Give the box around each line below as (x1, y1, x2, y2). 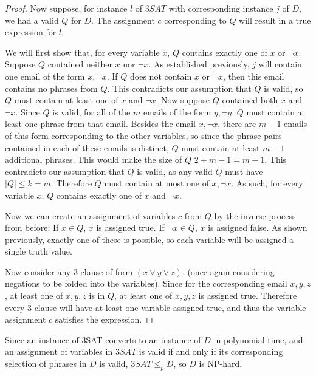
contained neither (47, 58, 112, 70)
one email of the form (5, 69, 85, 82)
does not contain (130, 69, 192, 82)
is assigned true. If (96, 221, 165, 234)
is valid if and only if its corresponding (139, 345, 283, 358)
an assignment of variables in (5, 345, 113, 358)
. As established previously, (148, 58, 250, 70)
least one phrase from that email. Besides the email (5, 117, 196, 130)
